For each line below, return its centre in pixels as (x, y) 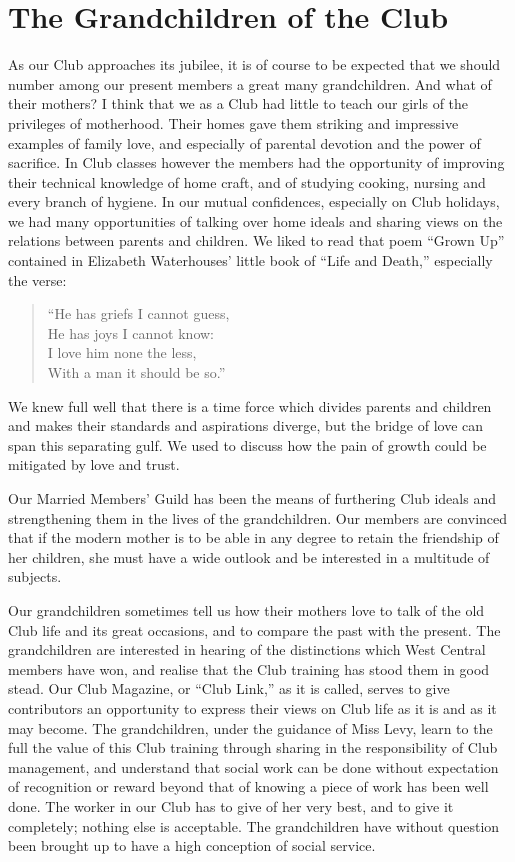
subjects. (35, 576)
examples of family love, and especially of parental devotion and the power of (244, 142)
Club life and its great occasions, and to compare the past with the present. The (254, 629)
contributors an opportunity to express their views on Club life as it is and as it (252, 707)
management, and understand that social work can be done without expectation (253, 766)
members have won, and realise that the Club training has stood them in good (249, 668)
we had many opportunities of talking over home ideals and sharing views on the (255, 220)
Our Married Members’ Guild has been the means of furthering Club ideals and (252, 498)
